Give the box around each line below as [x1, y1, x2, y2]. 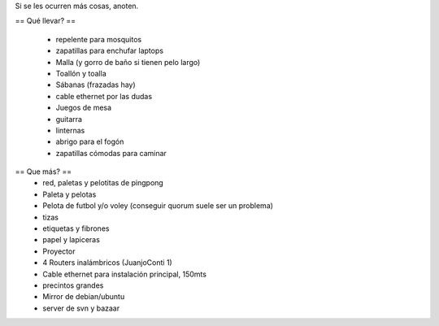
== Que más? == [15, 167, 72, 176]
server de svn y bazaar [42, 303, 120, 313]
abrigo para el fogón [55, 137, 124, 146]
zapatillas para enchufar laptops [55, 46, 164, 56]
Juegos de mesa [55, 102, 112, 113]
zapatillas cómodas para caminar [55, 148, 167, 158]
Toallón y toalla [55, 68, 107, 78]
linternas [55, 125, 85, 135]
